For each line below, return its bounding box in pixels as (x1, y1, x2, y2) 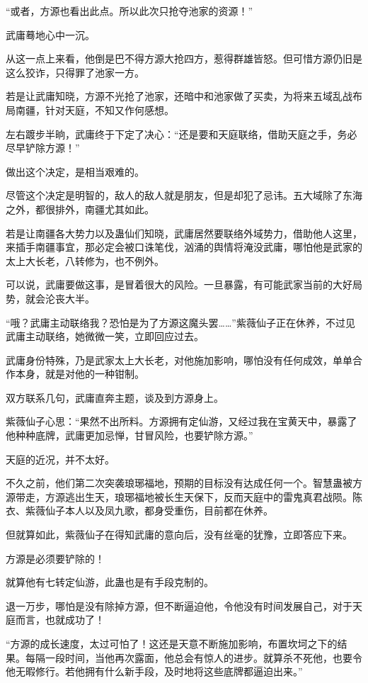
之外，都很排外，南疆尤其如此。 (6, 201, 154, 216)
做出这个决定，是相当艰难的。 (6, 164, 144, 179)
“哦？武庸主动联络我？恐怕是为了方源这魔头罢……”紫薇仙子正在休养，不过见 (6, 315, 355, 329)
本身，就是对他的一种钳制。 (15, 366, 144, 381)
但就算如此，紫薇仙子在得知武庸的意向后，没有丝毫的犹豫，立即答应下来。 (6, 527, 352, 542)
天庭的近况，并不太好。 (6, 451, 115, 466)
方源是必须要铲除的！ (6, 551, 105, 565)
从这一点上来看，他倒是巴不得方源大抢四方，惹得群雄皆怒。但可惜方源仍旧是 (6, 51, 362, 66)
